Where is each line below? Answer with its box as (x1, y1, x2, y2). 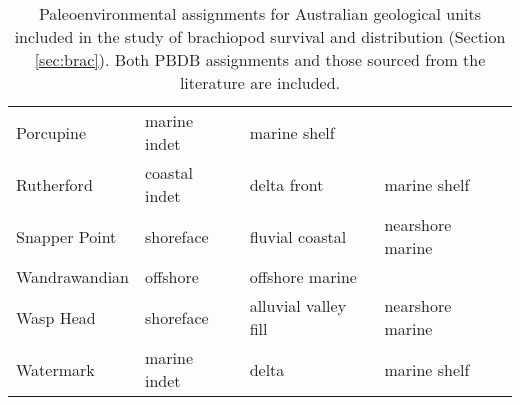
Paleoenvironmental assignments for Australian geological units (38, 2, 482, 25)
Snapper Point (16, 224, 117, 248)
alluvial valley (249, 294, 347, 317)
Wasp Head (16, 305, 96, 329)
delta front (249, 172, 324, 196)
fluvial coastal (249, 224, 347, 248)
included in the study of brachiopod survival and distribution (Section (14, 25, 506, 48)
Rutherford (16, 172, 93, 196)
